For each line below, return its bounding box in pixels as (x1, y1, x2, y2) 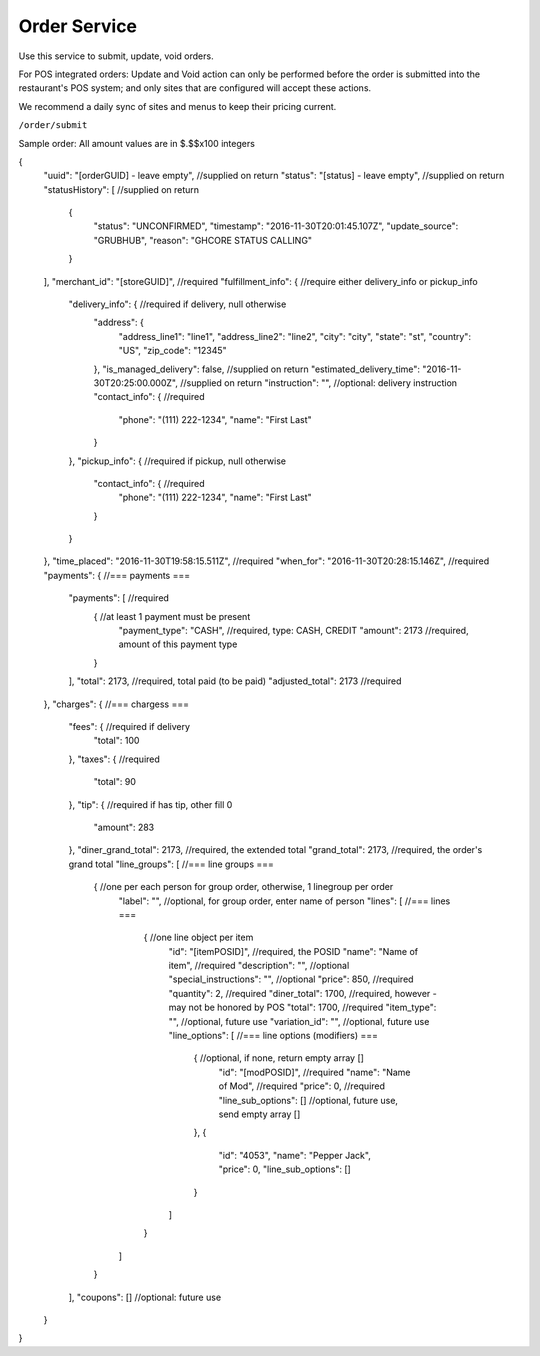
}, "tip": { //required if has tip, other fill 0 (68, 798, 233, 810)
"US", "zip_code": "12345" (118, 345, 227, 357)
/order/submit (18, 120, 88, 131)
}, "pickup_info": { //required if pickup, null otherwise (68, 455, 287, 467)
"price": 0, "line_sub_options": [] (218, 1163, 352, 1175)
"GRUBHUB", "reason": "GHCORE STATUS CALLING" (93, 234, 313, 246)
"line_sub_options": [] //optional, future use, (218, 1094, 399, 1106)
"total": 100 (93, 735, 140, 747)
